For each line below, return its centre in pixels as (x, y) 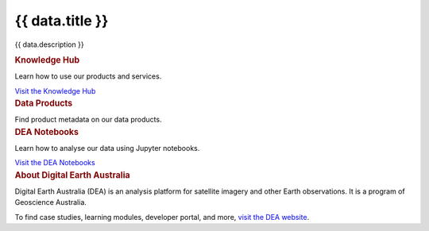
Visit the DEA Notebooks (55, 163)
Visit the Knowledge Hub (55, 90)
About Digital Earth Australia (72, 175)
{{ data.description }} (49, 44)
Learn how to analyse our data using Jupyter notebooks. (107, 148)
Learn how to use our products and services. (88, 76)
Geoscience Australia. (51, 202)
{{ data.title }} (62, 21)
